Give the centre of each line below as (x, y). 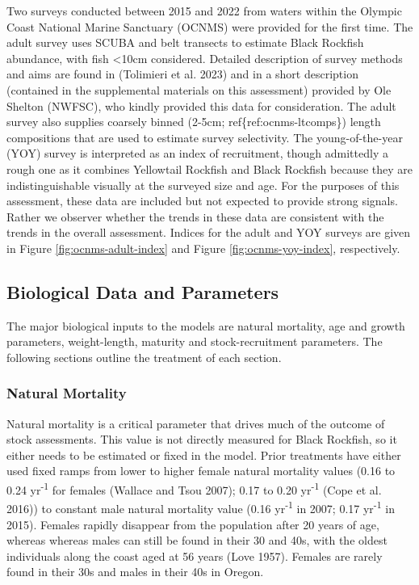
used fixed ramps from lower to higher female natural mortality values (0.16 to (201, 471)
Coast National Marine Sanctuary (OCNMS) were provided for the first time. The (210, 26)
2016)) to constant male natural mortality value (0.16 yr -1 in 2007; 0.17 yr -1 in (201, 507)
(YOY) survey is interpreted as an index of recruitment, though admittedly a (197, 153)
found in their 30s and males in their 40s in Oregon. (135, 572)
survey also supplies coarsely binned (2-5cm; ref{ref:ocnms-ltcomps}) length (194, 122)
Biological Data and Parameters (143, 291)
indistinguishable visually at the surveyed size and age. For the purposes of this (203, 185)
